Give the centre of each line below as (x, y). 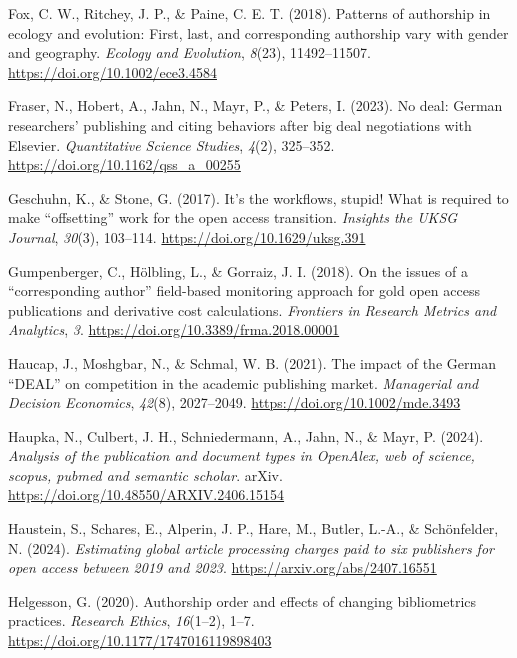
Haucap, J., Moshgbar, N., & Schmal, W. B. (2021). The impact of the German (252, 362)
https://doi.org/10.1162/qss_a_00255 (124, 164)
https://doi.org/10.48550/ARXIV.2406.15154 (146, 494)
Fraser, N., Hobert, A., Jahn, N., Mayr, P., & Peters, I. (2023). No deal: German (255, 105)
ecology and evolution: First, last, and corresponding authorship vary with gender (258, 32)
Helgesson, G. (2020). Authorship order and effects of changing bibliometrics (242, 600)
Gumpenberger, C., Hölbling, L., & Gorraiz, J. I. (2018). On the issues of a (238, 270)
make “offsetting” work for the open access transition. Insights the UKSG (233, 217)
